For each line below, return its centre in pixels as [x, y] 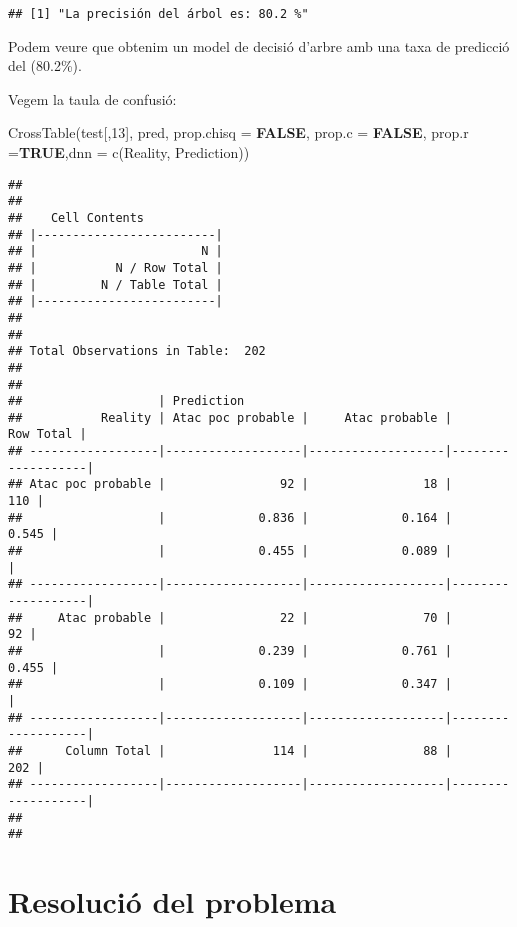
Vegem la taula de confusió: [92, 98]
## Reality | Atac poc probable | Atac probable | [230, 417]
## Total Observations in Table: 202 [137, 351]
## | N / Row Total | [115, 267]
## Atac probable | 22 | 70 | [230, 617]
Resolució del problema [172, 901]
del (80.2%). [45, 65]
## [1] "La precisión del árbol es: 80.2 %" [158, 14]
